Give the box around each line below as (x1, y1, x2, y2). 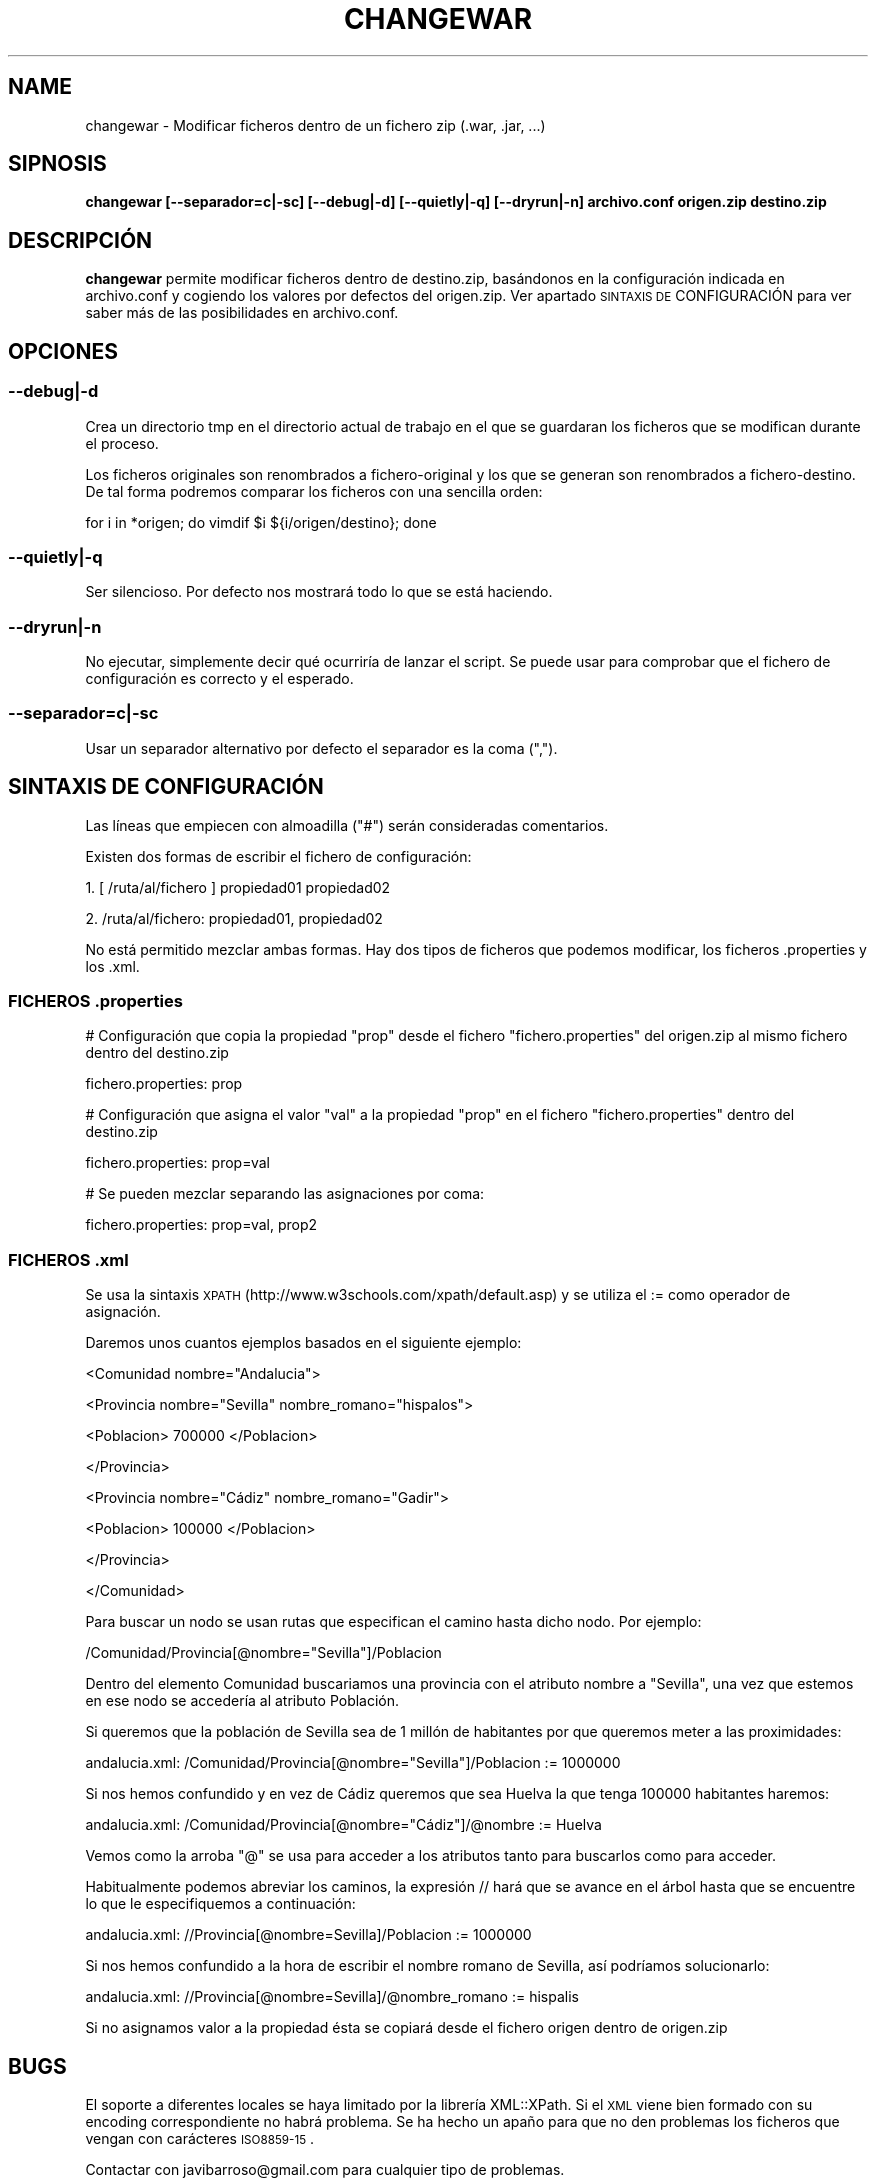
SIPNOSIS (8, 151, 107, 177)
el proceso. (85, 434, 159, 452)
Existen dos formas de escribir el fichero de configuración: (85, 847, 472, 865)
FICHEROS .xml (8, 1249, 129, 1270)
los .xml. (85, 957, 140, 975)
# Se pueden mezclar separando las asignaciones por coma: (85, 1185, 485, 1203)
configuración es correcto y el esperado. (85, 670, 354, 687)
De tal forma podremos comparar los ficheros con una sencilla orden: (85, 482, 543, 500)
